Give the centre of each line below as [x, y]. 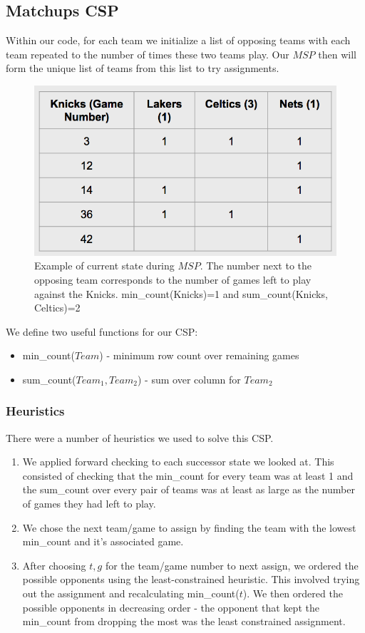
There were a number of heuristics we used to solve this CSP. [140, 437]
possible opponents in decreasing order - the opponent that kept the [171, 607]
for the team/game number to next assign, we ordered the [232, 565]
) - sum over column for [189, 379]
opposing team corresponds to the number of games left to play [173, 279]
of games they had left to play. [89, 504]
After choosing [54, 565]
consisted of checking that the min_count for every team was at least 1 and [188, 475]
